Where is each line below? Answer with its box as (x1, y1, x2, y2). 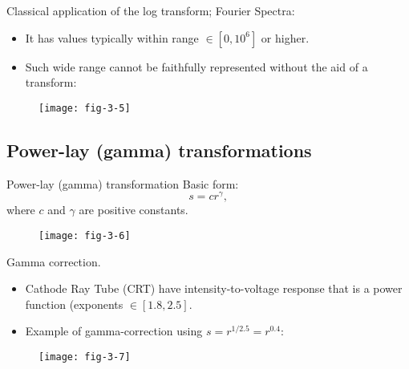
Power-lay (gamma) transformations (6, 137, 312, 162)
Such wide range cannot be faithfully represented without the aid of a (25, 58, 368, 75)
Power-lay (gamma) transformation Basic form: (6, 175, 239, 192)
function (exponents (25, 295, 124, 312)
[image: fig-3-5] (38, 102, 131, 114)
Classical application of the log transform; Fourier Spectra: (6, 2, 295, 18)
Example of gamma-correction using (25, 322, 203, 339)
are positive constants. (79, 201, 188, 218)
